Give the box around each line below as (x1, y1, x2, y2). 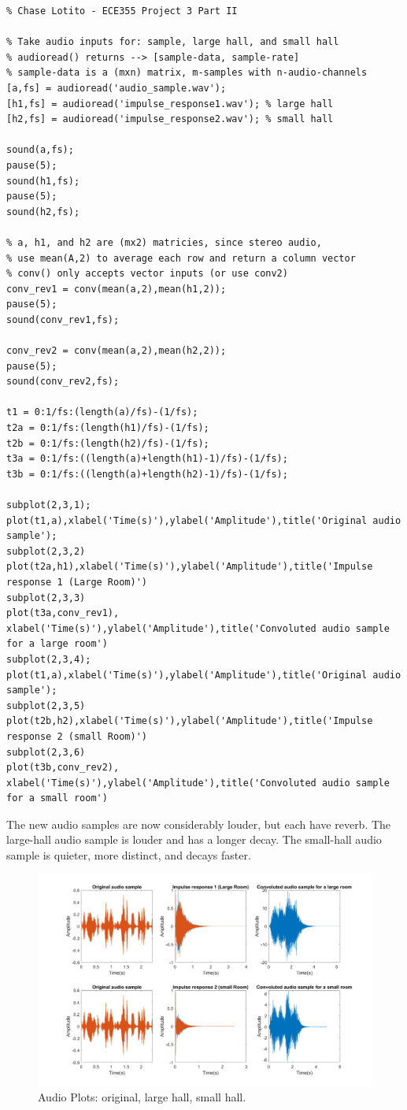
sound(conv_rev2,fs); (6, 376, 120, 388)
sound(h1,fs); (6, 175, 80, 187)
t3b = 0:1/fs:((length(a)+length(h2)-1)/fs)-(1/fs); (6, 468, 288, 480)
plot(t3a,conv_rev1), (6, 607, 120, 619)
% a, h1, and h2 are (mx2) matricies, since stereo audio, (6, 236, 322, 248)
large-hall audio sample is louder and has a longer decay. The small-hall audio (6, 831, 382, 848)
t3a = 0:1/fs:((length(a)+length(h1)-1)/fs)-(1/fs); (6, 453, 288, 465)
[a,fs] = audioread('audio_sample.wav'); (6, 82, 227, 94)
